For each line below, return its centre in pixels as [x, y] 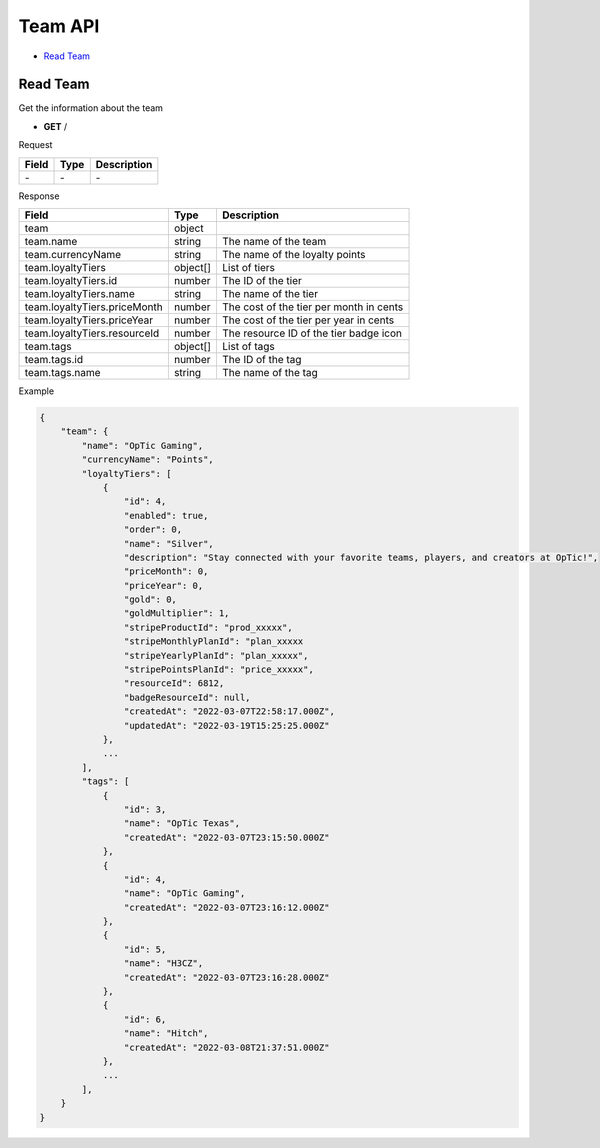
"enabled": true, [166, 515]
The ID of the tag [261, 360]
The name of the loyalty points [293, 255]
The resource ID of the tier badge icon [311, 333]
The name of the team [274, 242]
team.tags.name [62, 373]
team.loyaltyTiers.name [79, 294]
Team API [59, 26]
